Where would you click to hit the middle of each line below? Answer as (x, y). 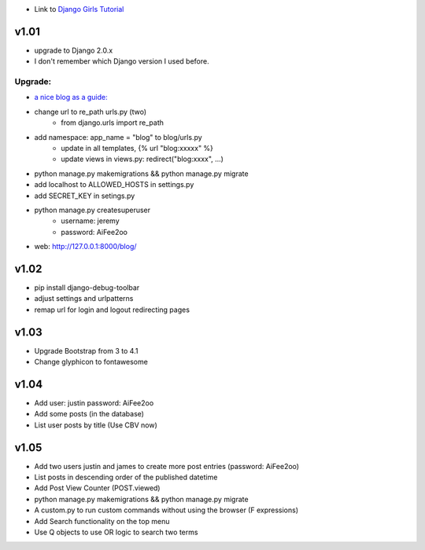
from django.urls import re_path (113, 123)
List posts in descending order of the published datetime (126, 477)
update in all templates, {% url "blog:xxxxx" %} (137, 148)
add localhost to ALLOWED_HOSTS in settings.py (114, 185)
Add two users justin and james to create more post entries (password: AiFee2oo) (166, 466)
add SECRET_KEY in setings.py (85, 196)
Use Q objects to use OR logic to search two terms (116, 532)
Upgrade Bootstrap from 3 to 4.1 (86, 350)
